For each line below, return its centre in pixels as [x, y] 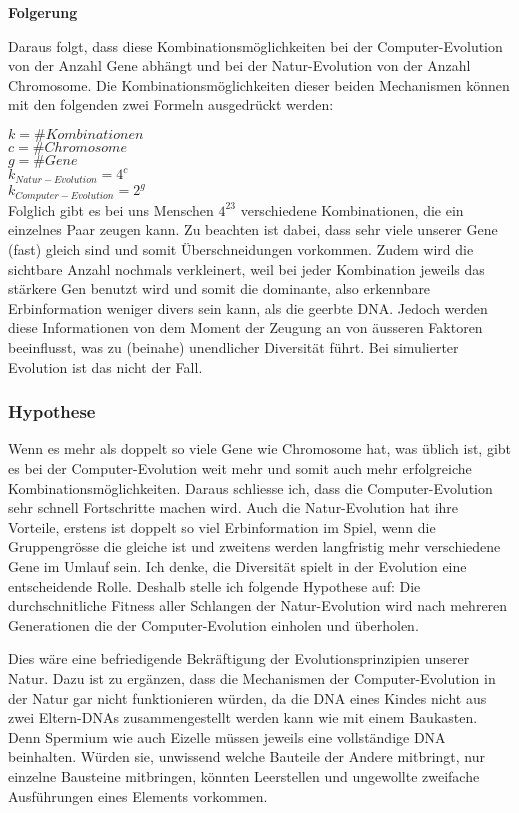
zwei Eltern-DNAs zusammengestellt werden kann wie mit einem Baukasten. [243, 717]
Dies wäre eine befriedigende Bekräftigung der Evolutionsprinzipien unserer [239, 658]
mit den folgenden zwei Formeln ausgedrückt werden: [171, 104]
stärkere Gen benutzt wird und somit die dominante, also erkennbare [219, 288]
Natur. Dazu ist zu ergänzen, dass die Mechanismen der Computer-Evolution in [252, 677]
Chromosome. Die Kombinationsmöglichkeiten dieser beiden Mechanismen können [259, 84]
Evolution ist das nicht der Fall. [105, 366]
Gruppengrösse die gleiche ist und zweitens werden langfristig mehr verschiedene [254, 546]
